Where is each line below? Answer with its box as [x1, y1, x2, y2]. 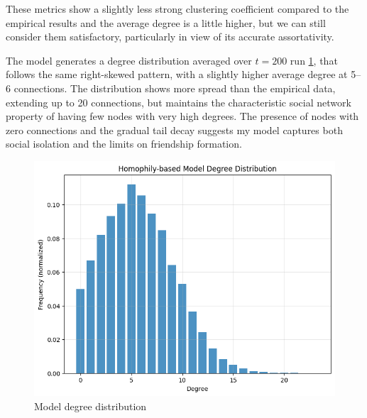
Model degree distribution [34, 398, 147, 413]
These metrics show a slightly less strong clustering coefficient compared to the [6, 1, 349, 16]
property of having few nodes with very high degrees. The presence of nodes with [6, 109, 359, 123]
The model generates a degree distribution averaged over [6, 53, 252, 67]
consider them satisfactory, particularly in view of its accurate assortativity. [6, 29, 334, 44]
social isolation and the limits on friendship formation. [6, 136, 242, 151]
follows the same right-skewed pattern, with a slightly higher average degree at [6, 67, 348, 82]
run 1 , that [290, 53, 338, 67]
